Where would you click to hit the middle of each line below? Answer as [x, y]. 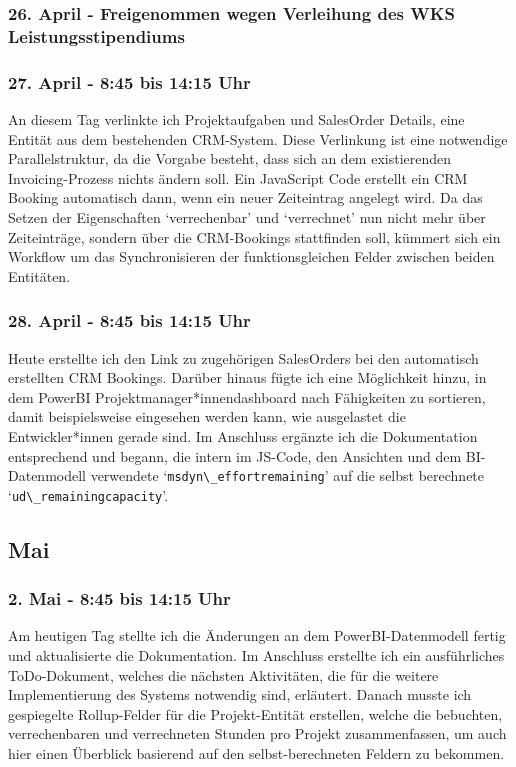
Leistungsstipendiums [96, 35]
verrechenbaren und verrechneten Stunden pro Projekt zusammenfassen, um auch [257, 733]
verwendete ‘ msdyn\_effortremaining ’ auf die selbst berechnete [287, 475]
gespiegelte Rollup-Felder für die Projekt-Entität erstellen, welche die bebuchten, [255, 713]
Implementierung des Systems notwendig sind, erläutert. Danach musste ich [240, 694]
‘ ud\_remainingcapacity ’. [88, 494]
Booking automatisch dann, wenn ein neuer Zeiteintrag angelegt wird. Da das [245, 197]
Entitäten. [39, 275]
